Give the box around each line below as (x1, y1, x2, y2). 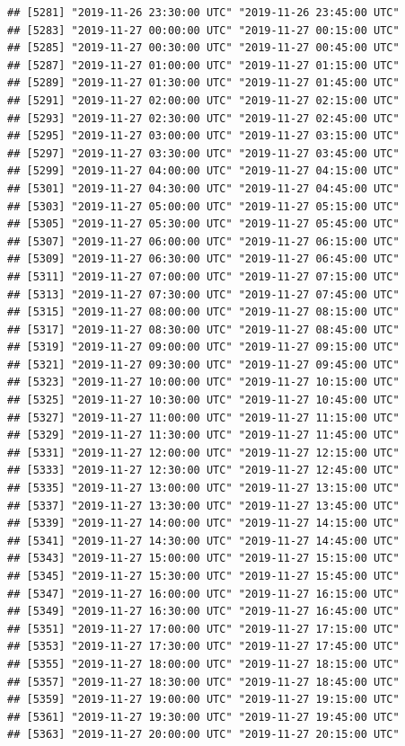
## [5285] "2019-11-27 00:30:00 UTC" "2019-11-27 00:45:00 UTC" (7, 41, 400, 55)
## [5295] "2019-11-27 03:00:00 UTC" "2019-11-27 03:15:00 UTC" (7, 129, 400, 143)
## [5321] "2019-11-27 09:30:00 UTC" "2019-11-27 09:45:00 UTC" (7, 358, 400, 371)
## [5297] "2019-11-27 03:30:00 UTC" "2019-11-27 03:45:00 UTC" (7, 147, 400, 160)
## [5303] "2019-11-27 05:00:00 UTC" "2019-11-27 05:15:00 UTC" (7, 200, 400, 213)
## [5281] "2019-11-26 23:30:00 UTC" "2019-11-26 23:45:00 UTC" (7, 6, 400, 19)
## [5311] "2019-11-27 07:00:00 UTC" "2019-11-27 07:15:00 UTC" (7, 270, 400, 283)
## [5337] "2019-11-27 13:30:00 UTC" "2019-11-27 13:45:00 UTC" (7, 499, 400, 512)
